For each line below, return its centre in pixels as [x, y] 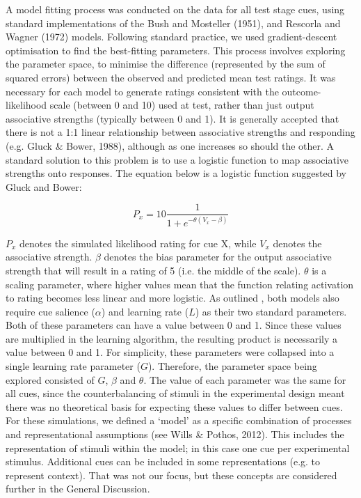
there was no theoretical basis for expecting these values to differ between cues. [174, 406]
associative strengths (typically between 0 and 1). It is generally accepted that [173, 118]
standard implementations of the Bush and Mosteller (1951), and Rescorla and [173, 23]
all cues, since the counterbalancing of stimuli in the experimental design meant [175, 393]
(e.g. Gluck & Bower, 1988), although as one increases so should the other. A [170, 145]
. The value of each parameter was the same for [245, 379]
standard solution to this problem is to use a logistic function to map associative [177, 159]
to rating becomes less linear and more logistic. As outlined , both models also [173, 298]
